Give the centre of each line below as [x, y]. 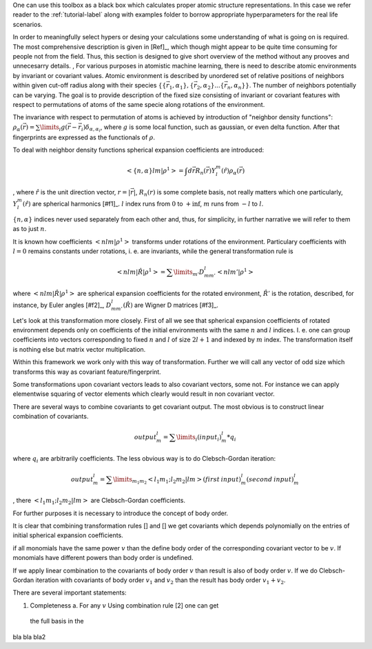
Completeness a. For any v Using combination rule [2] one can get [124, 605]
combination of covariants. [51, 417]
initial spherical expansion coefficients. [68, 535]
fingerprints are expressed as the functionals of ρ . [84, 137]
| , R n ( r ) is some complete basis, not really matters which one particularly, [238, 193]
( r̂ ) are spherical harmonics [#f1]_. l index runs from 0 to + [107, 204]
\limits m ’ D [189, 272]
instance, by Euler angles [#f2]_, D [62, 305]
